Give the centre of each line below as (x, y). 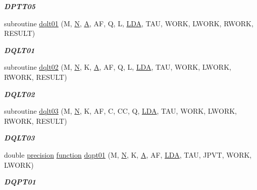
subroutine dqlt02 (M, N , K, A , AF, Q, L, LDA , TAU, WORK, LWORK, (118, 67)
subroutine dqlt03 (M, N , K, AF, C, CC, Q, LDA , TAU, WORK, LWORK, (120, 111)
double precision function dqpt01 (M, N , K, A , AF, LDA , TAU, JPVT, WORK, (128, 154)
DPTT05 (20, 6)
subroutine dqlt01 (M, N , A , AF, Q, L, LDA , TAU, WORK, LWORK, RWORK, (129, 23)
